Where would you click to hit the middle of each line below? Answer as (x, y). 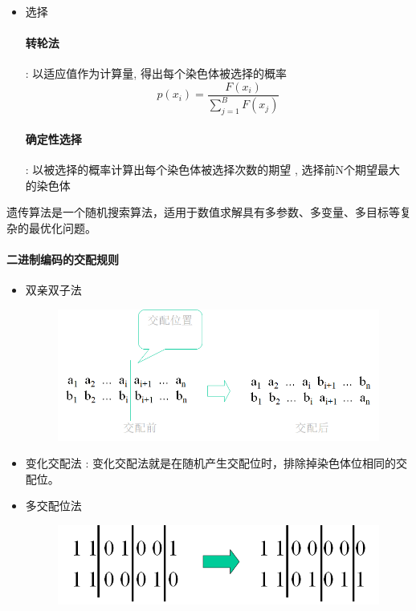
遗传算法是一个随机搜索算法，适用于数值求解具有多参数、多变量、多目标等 (203, 212)
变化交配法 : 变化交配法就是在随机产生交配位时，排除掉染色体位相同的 (211, 463)
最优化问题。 (62, 227)
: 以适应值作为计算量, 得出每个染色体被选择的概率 (156, 73)
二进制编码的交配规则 (63, 259)
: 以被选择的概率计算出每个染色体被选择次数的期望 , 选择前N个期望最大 (213, 169)
